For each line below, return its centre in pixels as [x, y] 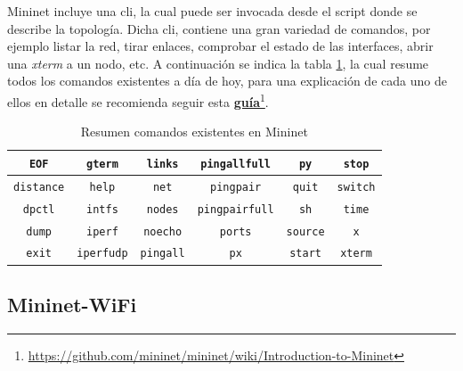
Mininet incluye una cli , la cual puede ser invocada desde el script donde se [212, 11]
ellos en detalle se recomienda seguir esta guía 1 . [138, 100]
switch [356, 187]
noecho [163, 231]
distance [39, 187]
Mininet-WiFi [72, 304]
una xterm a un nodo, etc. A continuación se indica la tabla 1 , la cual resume [218, 63]
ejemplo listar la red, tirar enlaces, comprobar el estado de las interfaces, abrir [220, 46]
